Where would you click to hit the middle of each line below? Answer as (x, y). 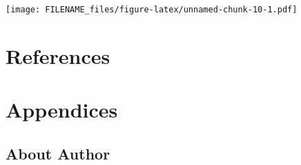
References (58, 55)
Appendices (62, 110)
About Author (58, 153)
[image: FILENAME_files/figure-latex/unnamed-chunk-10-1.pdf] (152, 10)
